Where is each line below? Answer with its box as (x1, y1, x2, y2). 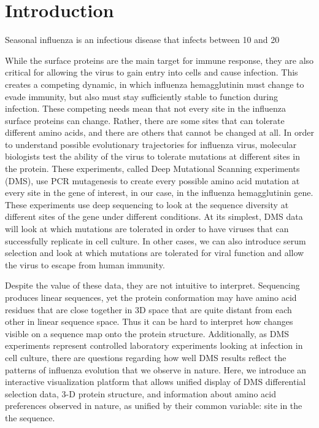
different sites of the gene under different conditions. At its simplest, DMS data (5, 210, 303, 223)
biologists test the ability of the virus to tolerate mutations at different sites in (5, 150, 300, 163)
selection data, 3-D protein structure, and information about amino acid (5, 387, 276, 400)
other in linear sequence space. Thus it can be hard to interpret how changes (5, 315, 293, 328)
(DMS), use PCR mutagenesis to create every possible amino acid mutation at (5, 174, 300, 187)
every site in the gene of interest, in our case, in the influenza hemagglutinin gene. (5, 186, 313, 199)
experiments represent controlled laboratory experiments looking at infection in (5, 339, 303, 352)
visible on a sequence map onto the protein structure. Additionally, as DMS (5, 327, 290, 340)
